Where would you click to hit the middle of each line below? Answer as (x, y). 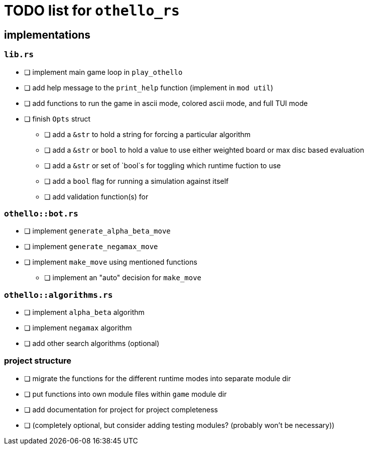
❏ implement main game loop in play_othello (103, 72)
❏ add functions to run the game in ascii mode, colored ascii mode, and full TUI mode (166, 103)
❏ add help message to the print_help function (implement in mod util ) (149, 87)
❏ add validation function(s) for (96, 196)
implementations (47, 35)
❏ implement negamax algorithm (78, 328)
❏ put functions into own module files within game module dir (126, 394)
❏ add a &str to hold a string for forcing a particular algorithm (148, 134)
